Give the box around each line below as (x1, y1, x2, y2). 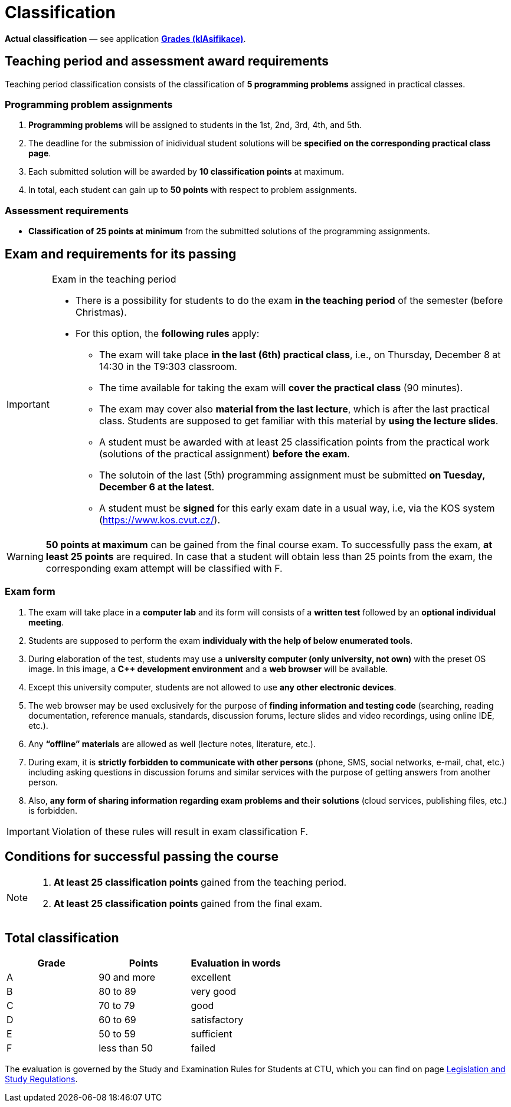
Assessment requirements (5, 204, 129, 217)
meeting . (28, 617, 64, 627)
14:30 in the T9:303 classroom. (99, 360, 237, 372)
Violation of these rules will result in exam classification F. (51, 825, 309, 837)
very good (191, 985, 237, 998)
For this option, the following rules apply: (75, 327, 260, 339)
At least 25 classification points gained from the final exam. (54, 897, 323, 909)
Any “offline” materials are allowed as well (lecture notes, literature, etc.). (28, 738, 316, 749)
